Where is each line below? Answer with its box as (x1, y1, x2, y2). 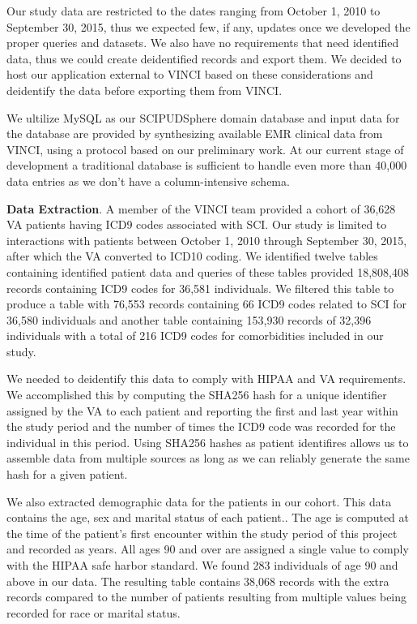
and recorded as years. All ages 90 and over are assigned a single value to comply (6, 540, 409, 557)
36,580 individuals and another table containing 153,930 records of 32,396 (6, 311, 372, 328)
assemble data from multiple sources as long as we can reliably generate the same (6, 450, 410, 467)
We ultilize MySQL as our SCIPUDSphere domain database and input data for (6, 109, 400, 126)
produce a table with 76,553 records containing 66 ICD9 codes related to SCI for (6, 295, 407, 312)
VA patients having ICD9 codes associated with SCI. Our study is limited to (6, 216, 387, 233)
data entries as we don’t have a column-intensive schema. (6, 172, 290, 189)
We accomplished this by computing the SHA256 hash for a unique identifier (6, 386, 387, 403)
